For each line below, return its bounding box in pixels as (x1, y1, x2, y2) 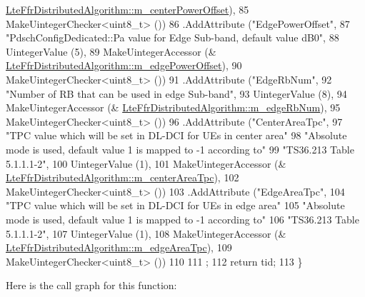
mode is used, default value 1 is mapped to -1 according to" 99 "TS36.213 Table (6, 141, 354, 156)
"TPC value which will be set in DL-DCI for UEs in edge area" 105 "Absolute (6, 198, 345, 213)
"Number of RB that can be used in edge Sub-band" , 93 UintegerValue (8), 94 (6, 86, 347, 101)
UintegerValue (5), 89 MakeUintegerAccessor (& (6, 44, 216, 59)
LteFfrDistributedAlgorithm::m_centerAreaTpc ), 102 (6, 170, 239, 185)
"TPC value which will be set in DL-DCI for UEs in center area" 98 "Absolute (6, 128, 347, 143)
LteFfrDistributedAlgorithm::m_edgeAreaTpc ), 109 (6, 240, 232, 255)
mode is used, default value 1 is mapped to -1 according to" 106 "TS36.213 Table (6, 211, 359, 226)
